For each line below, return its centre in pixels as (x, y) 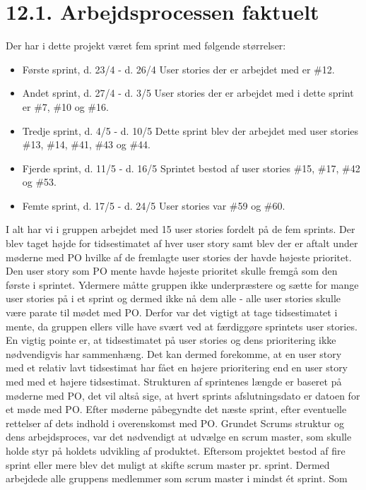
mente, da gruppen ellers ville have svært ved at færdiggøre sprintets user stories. (182, 326)
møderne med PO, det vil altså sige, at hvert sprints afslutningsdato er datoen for (183, 395)
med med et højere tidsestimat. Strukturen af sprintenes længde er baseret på (174, 381)
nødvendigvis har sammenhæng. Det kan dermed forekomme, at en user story (174, 353)
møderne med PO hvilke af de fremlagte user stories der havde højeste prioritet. (179, 257)
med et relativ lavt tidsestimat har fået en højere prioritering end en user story (177, 367)
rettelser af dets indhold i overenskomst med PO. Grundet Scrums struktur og (175, 423)
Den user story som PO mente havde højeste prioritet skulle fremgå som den (172, 271)
